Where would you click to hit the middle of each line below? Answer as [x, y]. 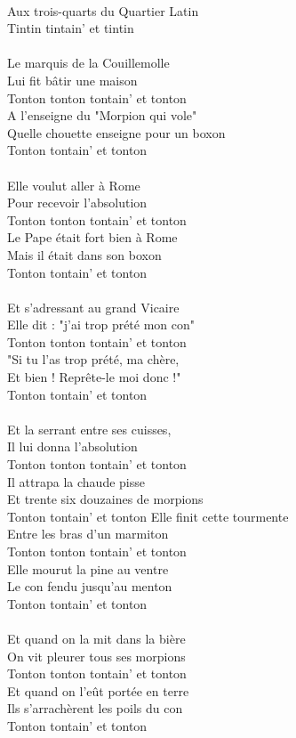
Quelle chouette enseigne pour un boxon [116, 132]
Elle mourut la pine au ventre [88, 568]
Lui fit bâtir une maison [72, 80]
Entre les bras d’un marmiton [88, 534]
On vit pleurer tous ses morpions [96, 656]
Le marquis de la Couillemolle [88, 63]
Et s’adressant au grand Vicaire [93, 307]
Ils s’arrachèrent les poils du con [95, 708]
